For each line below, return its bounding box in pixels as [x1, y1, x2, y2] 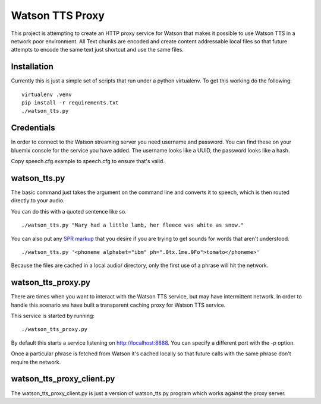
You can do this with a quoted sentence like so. [11, 208, 127, 215]
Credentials [11, 123, 55, 133]
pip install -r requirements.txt [21, 100, 119, 106]
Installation [11, 62, 53, 72]
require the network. [11, 358, 61, 365]
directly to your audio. [11, 197, 65, 204]
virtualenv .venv [21, 91, 72, 98]
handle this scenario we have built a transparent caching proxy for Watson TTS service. [11, 301, 226, 308]
